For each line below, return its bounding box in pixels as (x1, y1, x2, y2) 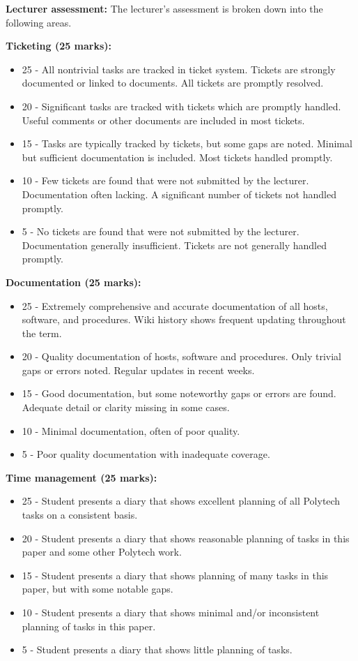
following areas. (6, 15, 72, 29)
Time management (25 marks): (6, 470, 157, 484)
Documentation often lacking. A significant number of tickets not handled (22, 186, 336, 201)
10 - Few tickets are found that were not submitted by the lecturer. (22, 173, 309, 188)
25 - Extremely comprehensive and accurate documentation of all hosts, (22, 298, 328, 313)
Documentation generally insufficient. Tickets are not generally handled (22, 237, 327, 252)
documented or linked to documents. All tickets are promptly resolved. (22, 75, 324, 90)
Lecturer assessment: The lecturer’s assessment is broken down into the (6, 1, 323, 15)
